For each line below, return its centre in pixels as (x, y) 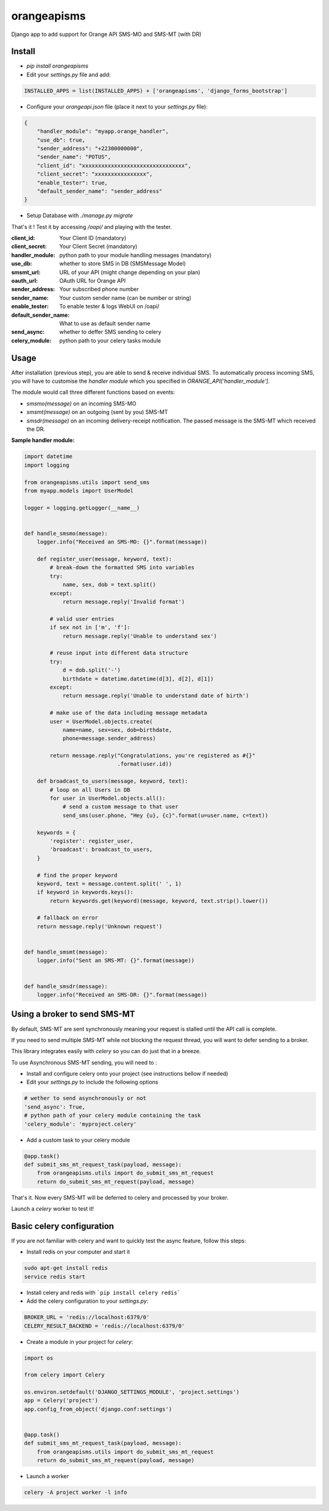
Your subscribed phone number (99, 289)
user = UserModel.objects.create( (101, 721)
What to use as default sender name (105, 323)
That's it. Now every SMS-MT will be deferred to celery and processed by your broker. (120, 1197)
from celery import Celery (64, 1375)
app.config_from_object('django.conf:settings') (98, 1409)
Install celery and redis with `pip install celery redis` (104, 1292)
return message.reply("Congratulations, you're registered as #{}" (153, 756)
